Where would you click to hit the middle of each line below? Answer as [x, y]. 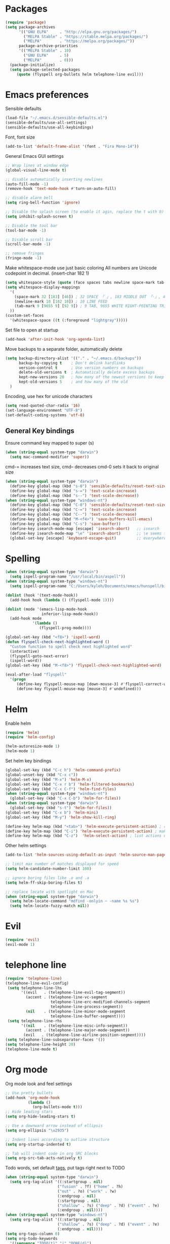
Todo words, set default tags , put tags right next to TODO [65, 1168]
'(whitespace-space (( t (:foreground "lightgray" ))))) [69, 320]
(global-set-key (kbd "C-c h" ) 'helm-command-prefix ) [63, 770]
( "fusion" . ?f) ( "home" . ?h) [90, 1187]
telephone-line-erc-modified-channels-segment [100, 1002]
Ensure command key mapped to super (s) [50, 443]
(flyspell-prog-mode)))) [66, 628]
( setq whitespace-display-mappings [43, 287]
